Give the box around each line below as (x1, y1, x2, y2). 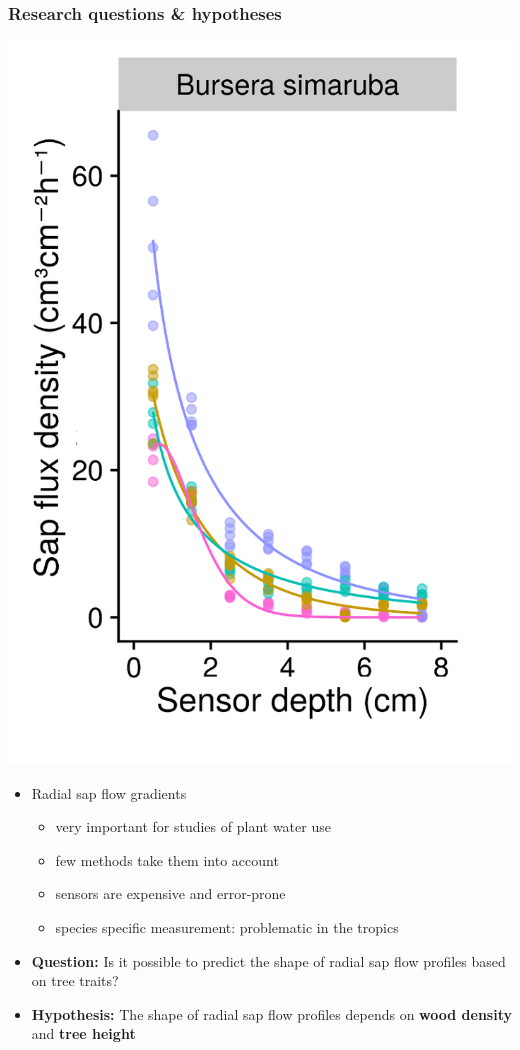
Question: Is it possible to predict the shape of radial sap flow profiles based (31, 950, 506, 971)
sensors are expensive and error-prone (55, 883, 286, 904)
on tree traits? (31, 970, 119, 991)
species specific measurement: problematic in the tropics (55, 917, 399, 938)
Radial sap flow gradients (31, 782, 187, 803)
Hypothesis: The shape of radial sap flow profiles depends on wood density (31, 1003, 512, 1024)
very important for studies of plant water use (55, 816, 331, 837)
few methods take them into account (55, 849, 279, 870)
